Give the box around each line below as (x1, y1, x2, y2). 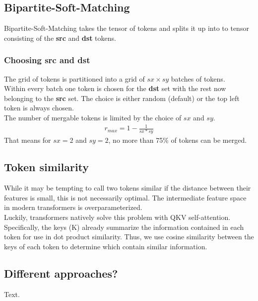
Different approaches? (4, 265, 118, 281)
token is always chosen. (4, 102, 74, 113)
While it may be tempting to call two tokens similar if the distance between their (4, 183, 251, 193)
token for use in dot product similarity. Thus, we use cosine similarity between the (4, 231, 254, 242)
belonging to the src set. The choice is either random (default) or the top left (4, 93, 240, 103)
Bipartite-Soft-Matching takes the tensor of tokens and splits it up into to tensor (4, 23, 249, 33)
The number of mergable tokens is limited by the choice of (4, 112, 182, 122)
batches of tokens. (171, 73, 225, 84)
